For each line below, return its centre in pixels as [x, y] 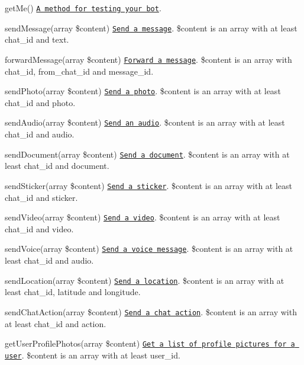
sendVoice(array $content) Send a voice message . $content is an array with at [149, 249]
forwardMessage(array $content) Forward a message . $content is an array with [148, 59]
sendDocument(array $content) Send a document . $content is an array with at [147, 154]
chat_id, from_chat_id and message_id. [79, 71]
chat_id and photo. [40, 102]
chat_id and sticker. [41, 197]
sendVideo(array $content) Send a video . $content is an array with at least [143, 217]
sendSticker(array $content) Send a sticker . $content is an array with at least [149, 185]
